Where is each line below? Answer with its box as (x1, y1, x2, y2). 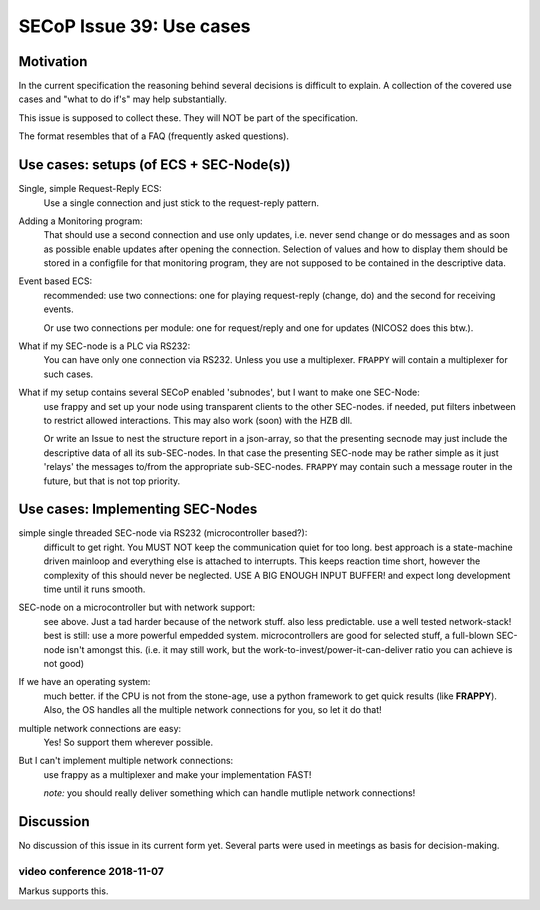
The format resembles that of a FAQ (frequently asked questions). (18, 130, 290, 142)
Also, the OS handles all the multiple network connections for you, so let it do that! (43, 704, 382, 716)
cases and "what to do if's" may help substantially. (18, 93, 227, 105)
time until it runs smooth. (43, 583, 146, 595)
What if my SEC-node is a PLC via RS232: (18, 340, 191, 352)
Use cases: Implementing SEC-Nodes (18, 501, 258, 518)
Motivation (18, 53, 88, 70)
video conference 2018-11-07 (18, 864, 165, 878)
